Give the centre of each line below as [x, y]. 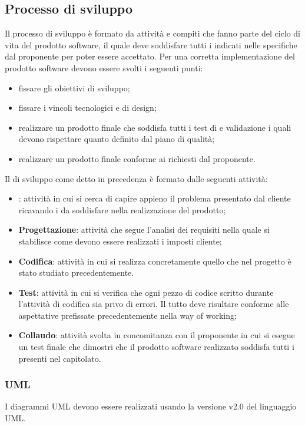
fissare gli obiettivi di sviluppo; [74, 87]
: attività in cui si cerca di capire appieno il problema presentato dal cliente [155, 198]
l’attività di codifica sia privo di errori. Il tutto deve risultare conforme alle [154, 304]
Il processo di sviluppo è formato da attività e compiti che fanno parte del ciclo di [153, 33]
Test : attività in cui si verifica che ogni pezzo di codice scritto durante [146, 292]
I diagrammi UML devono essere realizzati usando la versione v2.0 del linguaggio [151, 406]
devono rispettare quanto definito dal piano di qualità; [117, 139]
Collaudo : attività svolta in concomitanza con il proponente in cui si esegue [157, 335]
